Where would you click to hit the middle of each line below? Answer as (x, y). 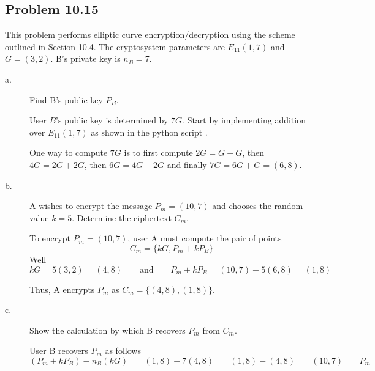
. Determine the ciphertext (122, 217)
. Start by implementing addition (244, 120)
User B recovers (59, 351)
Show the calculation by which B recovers (108, 330)
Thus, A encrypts (62, 289)
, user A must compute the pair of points (205, 238)
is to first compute (158, 152)
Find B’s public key (66, 99)
